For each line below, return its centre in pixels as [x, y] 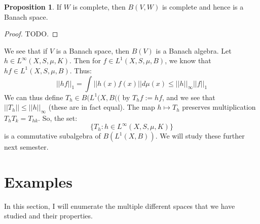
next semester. [26, 147]
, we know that [188, 60]
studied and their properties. [48, 216]
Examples [38, 181]
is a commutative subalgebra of [52, 136]
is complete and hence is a [203, 7]
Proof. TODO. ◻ [31, 34]
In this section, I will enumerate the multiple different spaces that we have [120, 206]
